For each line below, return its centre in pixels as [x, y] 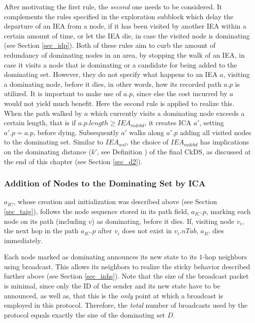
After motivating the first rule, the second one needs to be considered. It [113, 6]
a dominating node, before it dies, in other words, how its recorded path [113, 84]
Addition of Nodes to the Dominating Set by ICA [105, 183]
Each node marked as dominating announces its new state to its [100, 257]
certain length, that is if [40, 123]
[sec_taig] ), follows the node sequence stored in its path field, [96, 211]
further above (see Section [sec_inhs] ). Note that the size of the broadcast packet [127, 276]
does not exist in [147, 231]
